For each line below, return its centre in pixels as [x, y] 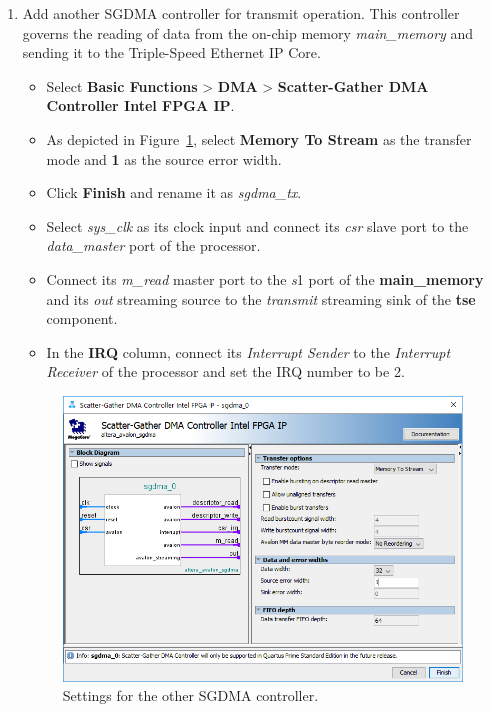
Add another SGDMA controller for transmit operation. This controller [241, 13]
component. [82, 318]
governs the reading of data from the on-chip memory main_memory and [248, 32]
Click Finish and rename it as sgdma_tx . [174, 192]
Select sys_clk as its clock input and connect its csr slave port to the [257, 225]
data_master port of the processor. [153, 245]
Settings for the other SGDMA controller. [190, 695]
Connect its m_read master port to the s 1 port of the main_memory [265, 278]
